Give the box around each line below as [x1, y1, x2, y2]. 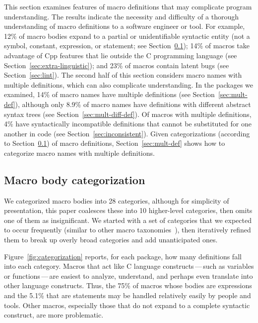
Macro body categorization [4, 172, 145, 187]
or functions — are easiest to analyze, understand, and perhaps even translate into [4, 270, 253, 281]
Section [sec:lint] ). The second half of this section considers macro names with [4, 70, 242, 80]
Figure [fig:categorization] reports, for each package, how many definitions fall [4, 251, 242, 261]
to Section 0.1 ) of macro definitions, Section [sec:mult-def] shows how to [4, 138, 225, 148]
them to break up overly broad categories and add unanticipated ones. [4, 234, 218, 245]
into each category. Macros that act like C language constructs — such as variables [4, 261, 254, 271]
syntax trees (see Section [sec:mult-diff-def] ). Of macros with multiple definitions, [4, 108, 252, 119]
